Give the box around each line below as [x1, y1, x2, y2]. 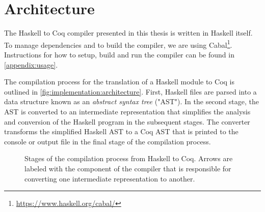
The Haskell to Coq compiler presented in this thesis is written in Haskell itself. [4, 27, 253, 38]
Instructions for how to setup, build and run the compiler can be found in [4, 49, 234, 59]
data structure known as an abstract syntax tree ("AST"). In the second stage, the [4, 96, 259, 107]
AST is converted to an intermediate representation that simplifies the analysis [4, 106, 251, 116]
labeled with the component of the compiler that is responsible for [24, 163, 231, 173]
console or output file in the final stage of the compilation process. [4, 136, 211, 146]
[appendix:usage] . [4, 59, 58, 70]
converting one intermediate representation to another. [24, 173, 195, 184]
